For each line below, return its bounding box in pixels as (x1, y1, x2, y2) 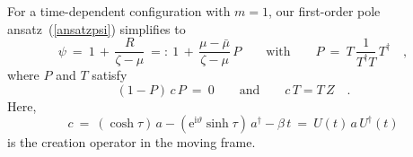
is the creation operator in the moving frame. (7, 133, 256, 152)
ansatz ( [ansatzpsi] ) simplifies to (7, 19, 186, 38)
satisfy (92, 65, 127, 84)
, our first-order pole (268, 2, 381, 20)
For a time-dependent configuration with (7, 2, 231, 20)
